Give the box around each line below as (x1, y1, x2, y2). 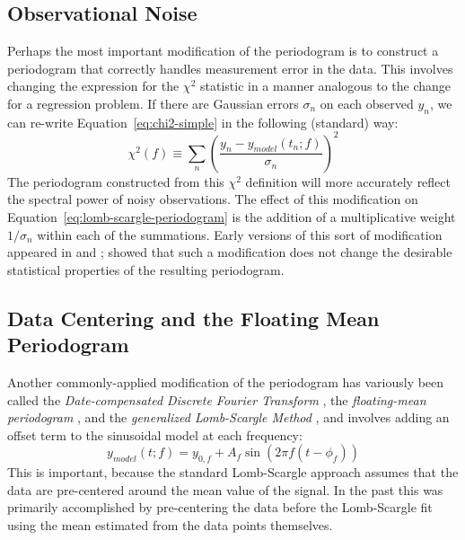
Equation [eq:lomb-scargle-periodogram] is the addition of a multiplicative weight (7, 208, 456, 226)
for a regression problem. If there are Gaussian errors (7, 93, 299, 112)
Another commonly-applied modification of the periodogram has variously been (7, 373, 444, 392)
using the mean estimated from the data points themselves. (7, 515, 333, 534)
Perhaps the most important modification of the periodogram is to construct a (7, 41, 439, 60)
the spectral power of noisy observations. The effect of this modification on (7, 190, 418, 208)
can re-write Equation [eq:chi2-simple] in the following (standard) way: (7, 112, 399, 131)
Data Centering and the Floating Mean (7, 304, 380, 332)
